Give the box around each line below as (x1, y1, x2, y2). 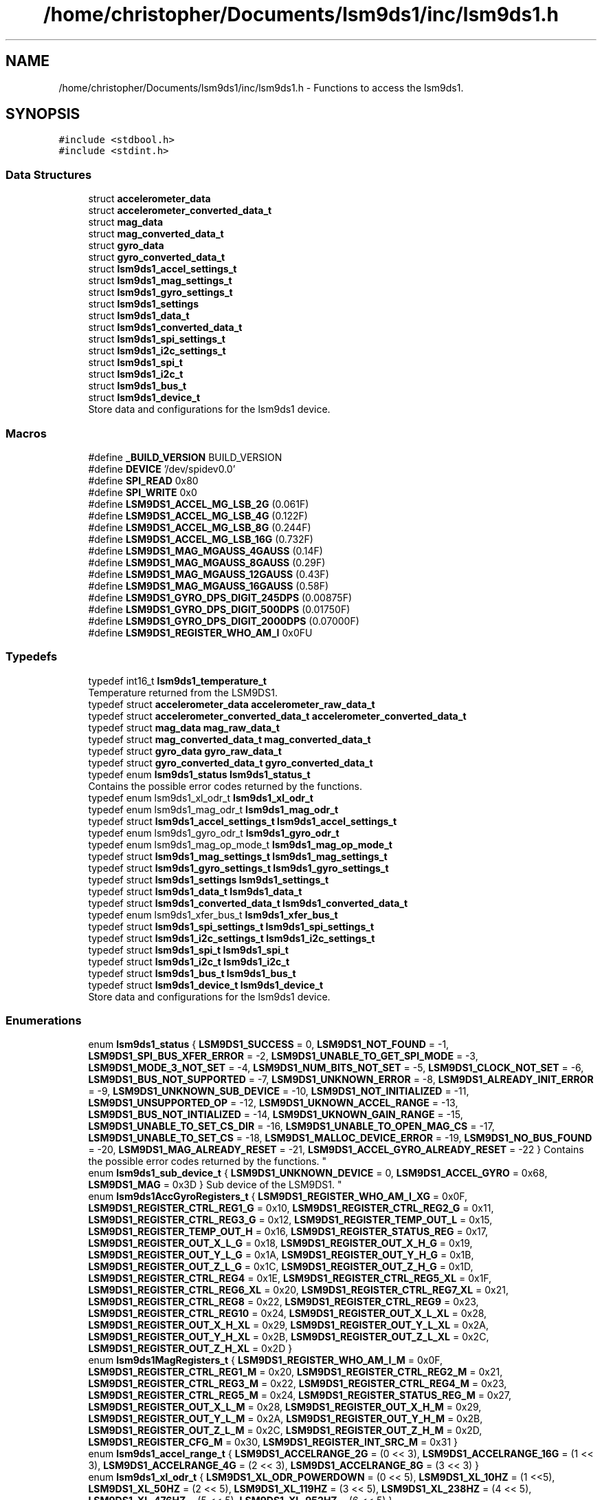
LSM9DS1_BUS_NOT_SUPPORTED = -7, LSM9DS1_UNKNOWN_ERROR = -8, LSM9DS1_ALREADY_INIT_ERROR (88, 1073, 594, 1086)
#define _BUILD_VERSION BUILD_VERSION (88, 451, 282, 463)
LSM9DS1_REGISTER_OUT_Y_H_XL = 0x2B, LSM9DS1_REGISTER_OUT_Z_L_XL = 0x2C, (88, 1331, 489, 1343)
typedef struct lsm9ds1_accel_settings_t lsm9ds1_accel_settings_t (88, 815, 397, 827)
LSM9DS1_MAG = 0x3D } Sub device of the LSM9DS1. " (88, 1179, 342, 1191)
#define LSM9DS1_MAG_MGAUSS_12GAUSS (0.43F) (88, 568, 329, 580)
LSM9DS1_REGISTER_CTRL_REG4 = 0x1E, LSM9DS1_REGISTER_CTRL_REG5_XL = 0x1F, (88, 1272, 492, 1285)
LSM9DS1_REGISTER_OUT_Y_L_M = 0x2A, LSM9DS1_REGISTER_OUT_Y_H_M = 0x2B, (88, 1413, 483, 1425)
